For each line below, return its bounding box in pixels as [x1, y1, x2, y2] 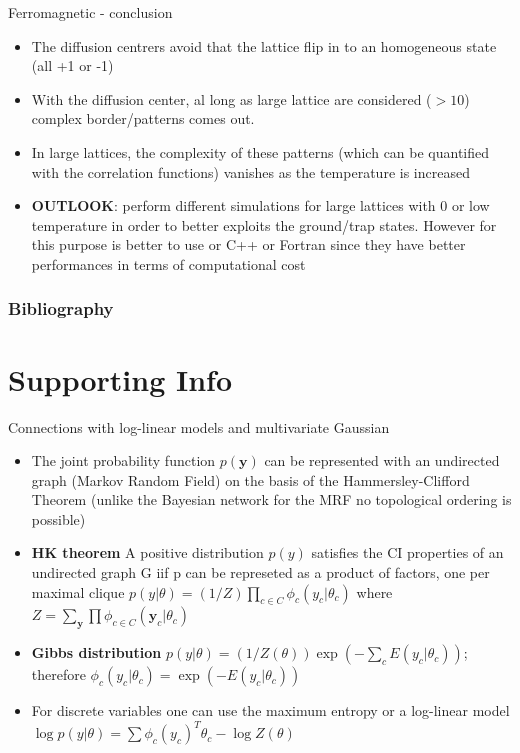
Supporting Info [8, 358, 233, 399]
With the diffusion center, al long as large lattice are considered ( [31, 88, 432, 109]
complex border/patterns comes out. [31, 108, 255, 129]
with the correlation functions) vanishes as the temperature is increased [31, 161, 470, 182]
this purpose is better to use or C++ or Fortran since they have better [31, 234, 466, 255]
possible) [31, 508, 86, 529]
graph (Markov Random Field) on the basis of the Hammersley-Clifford [31, 469, 470, 490]
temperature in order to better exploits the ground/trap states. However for [31, 214, 497, 235]
